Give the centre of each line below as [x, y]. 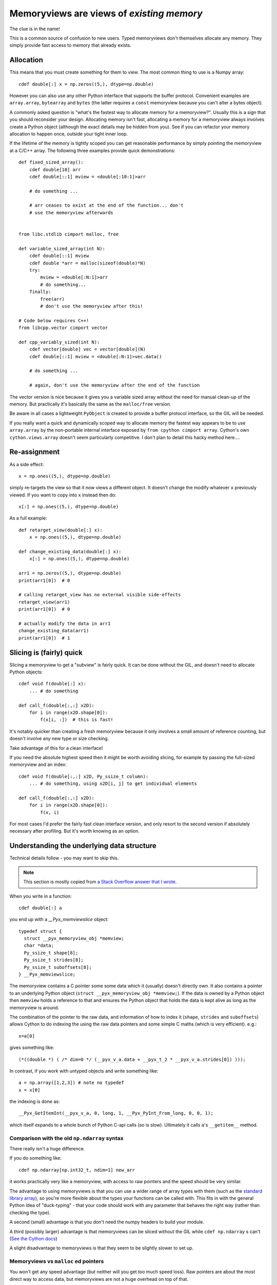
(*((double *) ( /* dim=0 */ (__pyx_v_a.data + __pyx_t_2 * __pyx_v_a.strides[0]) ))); [132, 1059]
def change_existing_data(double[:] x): [70, 552]
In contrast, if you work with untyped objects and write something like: [84, 1071]
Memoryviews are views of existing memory [106, 13]
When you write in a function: [41, 896]
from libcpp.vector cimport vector [63, 328]
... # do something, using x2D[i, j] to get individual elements [113, 784]
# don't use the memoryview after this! [92, 306]
